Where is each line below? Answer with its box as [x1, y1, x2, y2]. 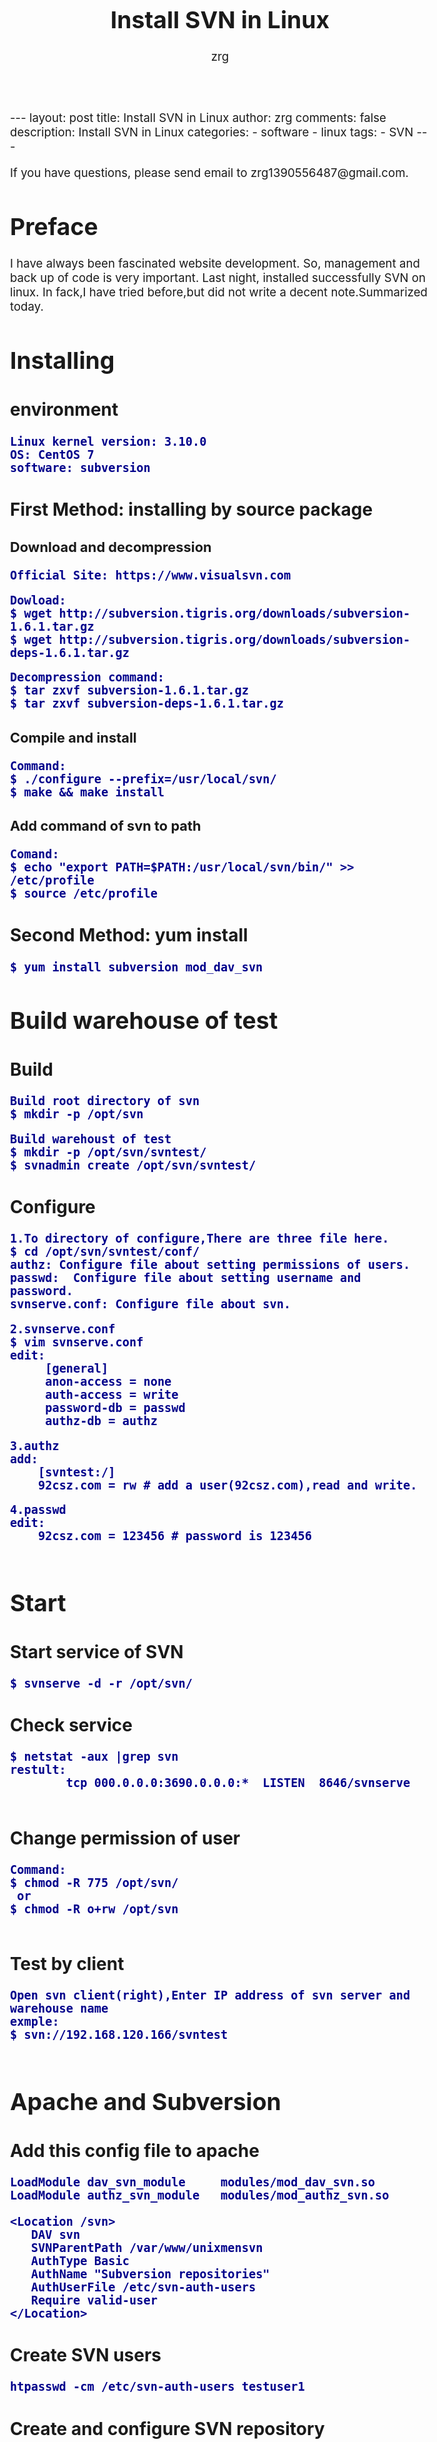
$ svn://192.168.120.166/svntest [10, 2028, 229, 2042]
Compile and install [10, 728, 137, 746]
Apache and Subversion [10, 2087, 282, 2116]
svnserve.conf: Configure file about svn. [10, 1297, 292, 1312]
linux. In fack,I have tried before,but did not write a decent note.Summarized [10, 284, 428, 300]
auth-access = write [45, 1388, 179, 1402]
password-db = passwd [45, 1401, 186, 1416]
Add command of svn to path [10, 817, 202, 835]
